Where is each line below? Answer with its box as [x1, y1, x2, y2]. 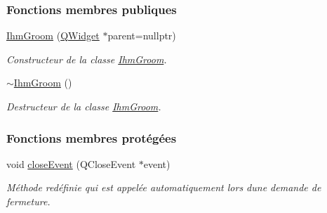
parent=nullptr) [107, 28, 176, 43]
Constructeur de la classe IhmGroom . [6, 51, 167, 66]
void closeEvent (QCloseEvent [6, 156, 136, 171]
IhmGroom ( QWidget [6, 28, 100, 43]
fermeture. [6, 194, 51, 208]
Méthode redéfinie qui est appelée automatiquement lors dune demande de [6, 180, 321, 195]
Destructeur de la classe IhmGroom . [6, 99, 161, 113]
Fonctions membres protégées [6, 129, 177, 146]
